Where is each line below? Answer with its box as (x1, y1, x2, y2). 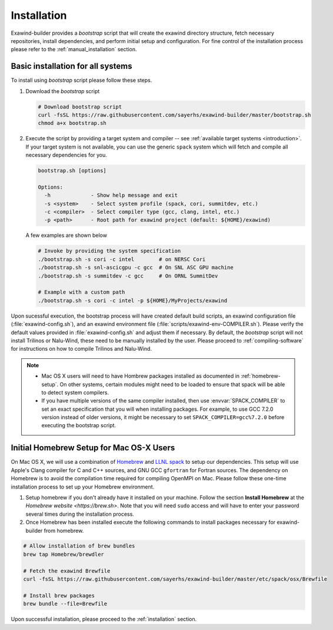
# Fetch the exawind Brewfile (23, 568, 111, 574)
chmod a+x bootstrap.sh (38, 120, 107, 127)
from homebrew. (44, 527, 84, 534)
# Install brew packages (23, 592, 95, 599)
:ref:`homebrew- (241, 372, 281, 380)
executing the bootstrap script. (41, 422, 116, 429)
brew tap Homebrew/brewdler (23, 551, 104, 558)
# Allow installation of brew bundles (23, 543, 135, 549)
